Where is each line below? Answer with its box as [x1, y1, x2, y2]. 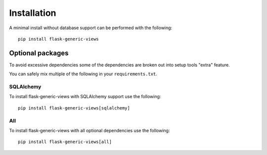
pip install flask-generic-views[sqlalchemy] [18, 105, 131, 111]
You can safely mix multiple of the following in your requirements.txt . [9, 71, 158, 77]
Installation [9, 7, 56, 18]
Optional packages [9, 49, 69, 57]
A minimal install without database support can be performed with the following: [9, 25, 173, 31]
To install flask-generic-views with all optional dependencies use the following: [9, 127, 170, 133]
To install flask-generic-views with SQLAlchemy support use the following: [9, 94, 161, 100]
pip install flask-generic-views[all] [18, 139, 112, 145]
